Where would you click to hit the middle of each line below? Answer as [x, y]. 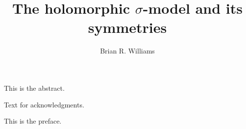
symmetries [127, 27]
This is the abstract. [34, 88]
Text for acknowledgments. [44, 104]
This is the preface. [33, 121]
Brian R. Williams [127, 51]
